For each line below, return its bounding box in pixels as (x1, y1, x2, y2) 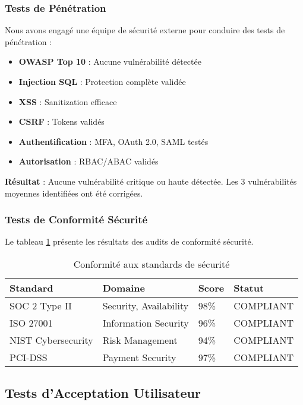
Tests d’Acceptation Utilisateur (5, 384, 201, 402)
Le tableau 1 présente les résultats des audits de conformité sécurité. (5, 235, 254, 248)
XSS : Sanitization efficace (18, 95, 117, 107)
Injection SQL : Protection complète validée (18, 75, 186, 87)
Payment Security (102, 350, 176, 364)
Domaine (102, 280, 145, 295)
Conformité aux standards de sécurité (73, 257, 230, 271)
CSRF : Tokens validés (18, 115, 105, 128)
